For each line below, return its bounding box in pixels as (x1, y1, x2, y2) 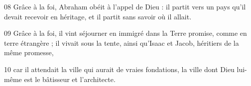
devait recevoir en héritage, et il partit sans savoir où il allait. (4, 11, 192, 21)
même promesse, (4, 47, 54, 58)
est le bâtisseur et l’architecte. (24, 74, 116, 84)
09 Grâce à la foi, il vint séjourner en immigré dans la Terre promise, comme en (4, 28, 247, 38)
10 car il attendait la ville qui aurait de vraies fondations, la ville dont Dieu (4, 64, 235, 74)
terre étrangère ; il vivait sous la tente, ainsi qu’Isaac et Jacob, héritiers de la (4, 37, 239, 48)
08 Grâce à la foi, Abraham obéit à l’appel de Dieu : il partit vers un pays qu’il (4, 1, 246, 11)
